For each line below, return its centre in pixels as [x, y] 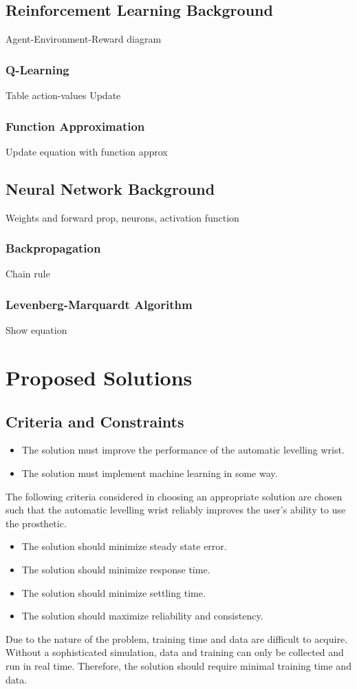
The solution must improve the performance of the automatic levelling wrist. [183, 450]
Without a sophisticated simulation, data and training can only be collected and [175, 652]
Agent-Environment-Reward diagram [84, 39]
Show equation [36, 330]
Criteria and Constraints [95, 421]
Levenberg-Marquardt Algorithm [99, 304]
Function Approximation [75, 126]
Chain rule [28, 274]
